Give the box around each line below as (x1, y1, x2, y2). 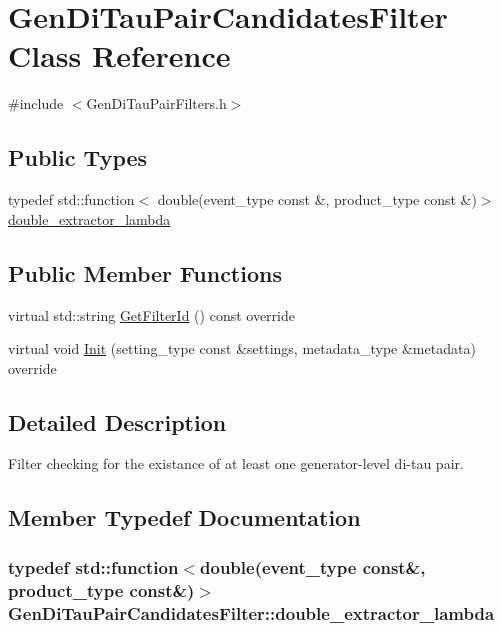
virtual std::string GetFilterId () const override (8, 304, 295, 325)
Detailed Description (8, 406, 227, 437)
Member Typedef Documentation (8, 502, 361, 533)
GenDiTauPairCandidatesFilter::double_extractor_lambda (8, 600, 495, 625)
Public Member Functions (8, 257, 282, 288)
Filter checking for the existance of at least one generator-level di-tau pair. (8, 453, 464, 474)
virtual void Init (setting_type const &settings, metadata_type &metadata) (8, 338, 476, 359)
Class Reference (8, 35, 231, 76)
